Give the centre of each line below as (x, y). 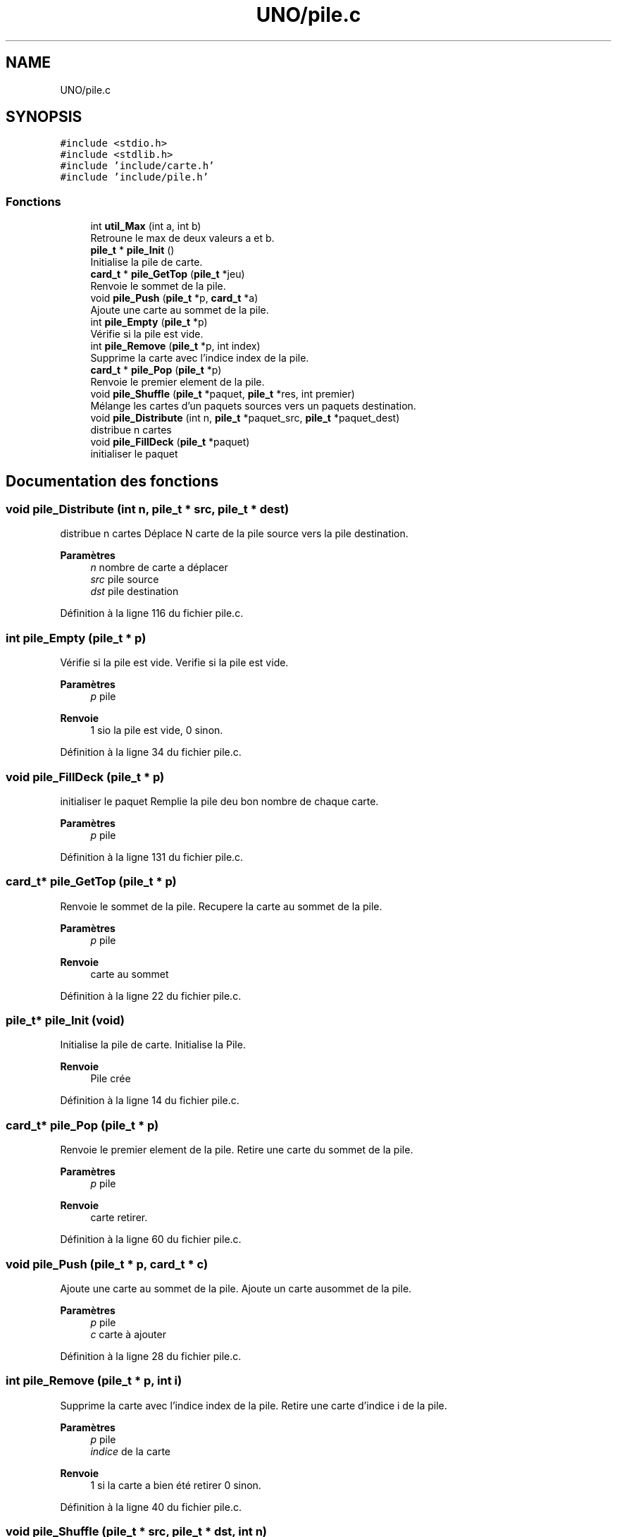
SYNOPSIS (44, 117)
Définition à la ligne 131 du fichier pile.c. (152, 857)
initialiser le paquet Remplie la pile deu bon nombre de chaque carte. (219, 801)
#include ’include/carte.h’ (137, 166)
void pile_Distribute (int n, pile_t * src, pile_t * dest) (148, 509)
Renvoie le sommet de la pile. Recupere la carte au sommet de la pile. (221, 906)
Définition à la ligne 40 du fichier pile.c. (151, 1507)
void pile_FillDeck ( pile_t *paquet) (170, 442)
